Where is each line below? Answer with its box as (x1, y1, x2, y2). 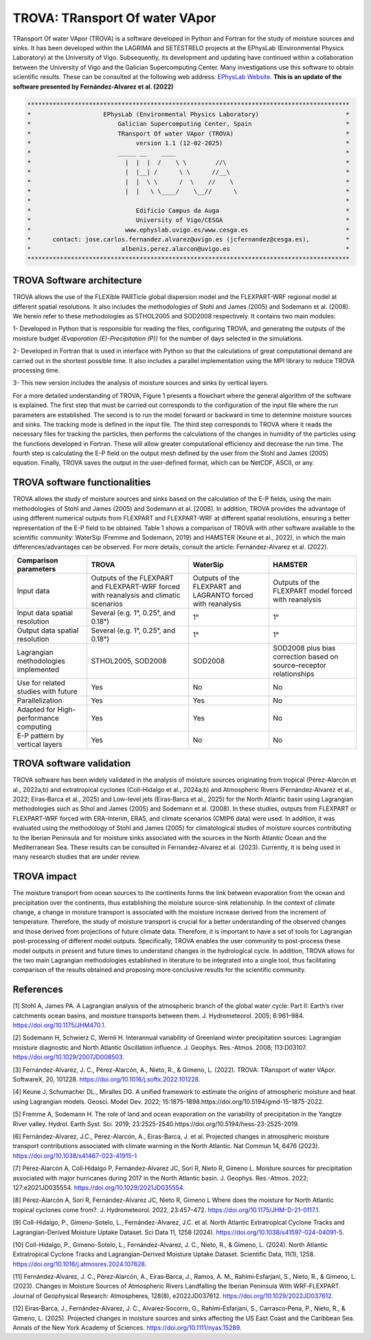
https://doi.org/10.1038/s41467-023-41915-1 (12, 1152, 137, 1160)
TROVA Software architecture (12, 275, 142, 287)
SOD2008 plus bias (272, 643, 336, 652)
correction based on (272, 652, 339, 661)
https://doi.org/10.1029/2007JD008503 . (12, 1053, 125, 1062)
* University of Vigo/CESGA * (27, 217, 350, 224)
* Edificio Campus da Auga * (27, 206, 350, 215)
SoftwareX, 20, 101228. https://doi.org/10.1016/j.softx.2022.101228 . (12, 1075, 201, 1084)
